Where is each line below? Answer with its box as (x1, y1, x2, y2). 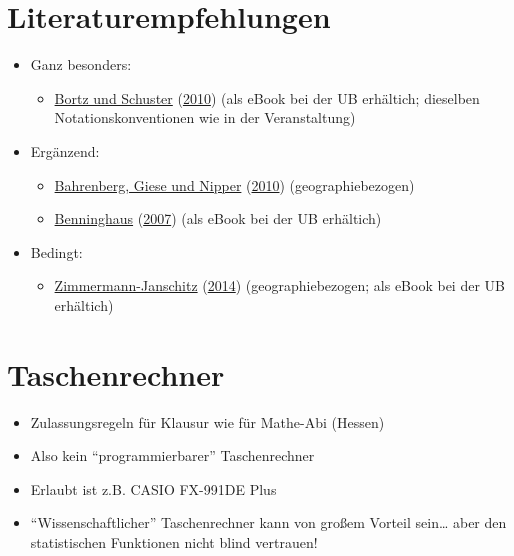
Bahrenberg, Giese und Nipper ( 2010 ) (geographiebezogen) (54, 174, 415, 195)
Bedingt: (30, 241, 83, 262)
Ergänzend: (30, 140, 100, 161)
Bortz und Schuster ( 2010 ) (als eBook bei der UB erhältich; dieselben (54, 87, 480, 108)
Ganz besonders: (30, 54, 132, 75)
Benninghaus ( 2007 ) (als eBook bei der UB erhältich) (54, 208, 382, 229)
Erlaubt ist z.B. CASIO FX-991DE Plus (30, 478, 277, 499)
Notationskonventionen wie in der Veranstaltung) (54, 107, 356, 128)
